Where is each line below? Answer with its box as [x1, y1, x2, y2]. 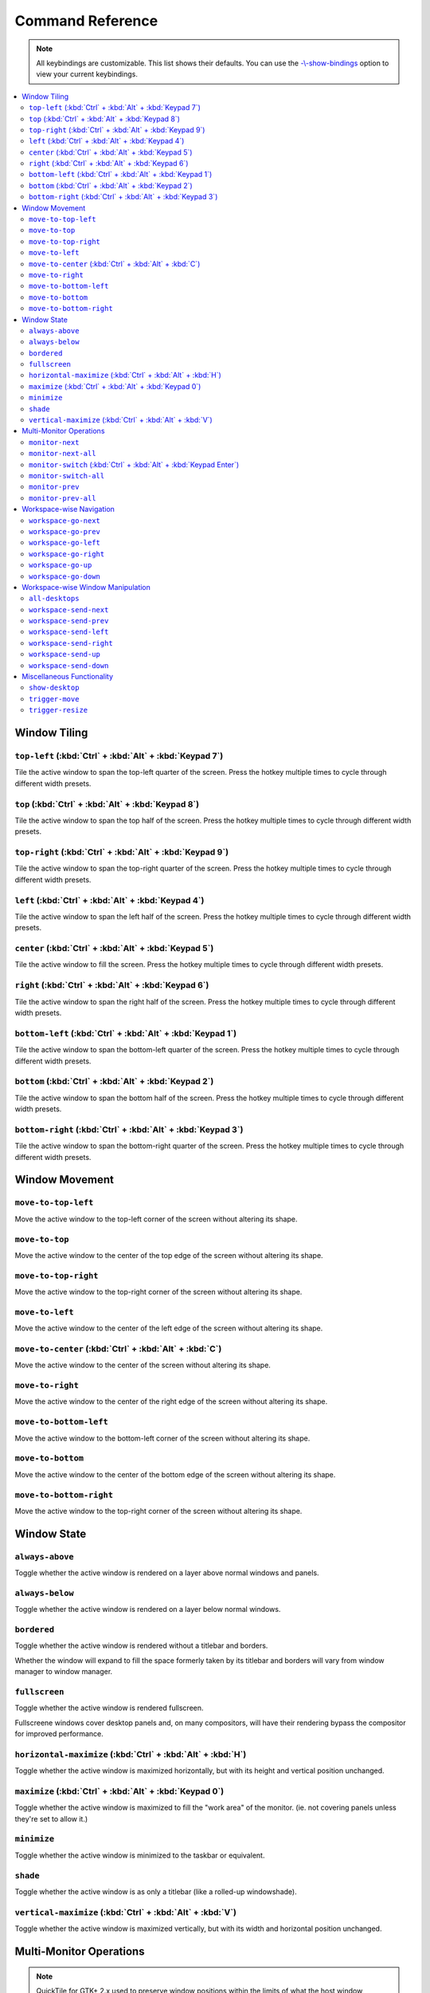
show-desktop [29, 683, 80, 693]
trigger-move [29, 694, 80, 703]
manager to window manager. [14, 1667, 113, 1677]
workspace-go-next [29, 516, 101, 525]
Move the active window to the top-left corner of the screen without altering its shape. [14, 1214, 298, 1224]
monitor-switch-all [29, 471, 105, 480]
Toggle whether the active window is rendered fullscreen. [14, 1703, 204, 1713]
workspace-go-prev [29, 527, 101, 536]
